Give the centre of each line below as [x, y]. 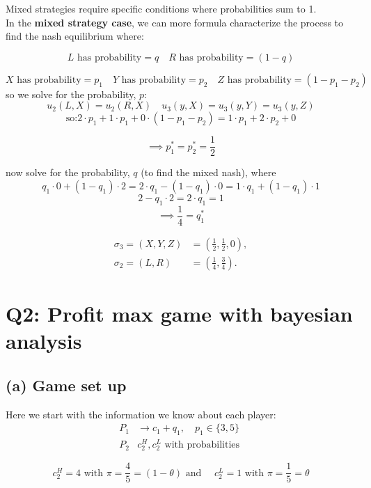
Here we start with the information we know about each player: [141, 414]
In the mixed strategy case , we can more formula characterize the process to [175, 22]
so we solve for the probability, [71, 94]
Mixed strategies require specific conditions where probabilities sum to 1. [161, 8]
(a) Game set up [66, 385]
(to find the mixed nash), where [208, 172]
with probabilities [202, 445]
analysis [44, 341]
